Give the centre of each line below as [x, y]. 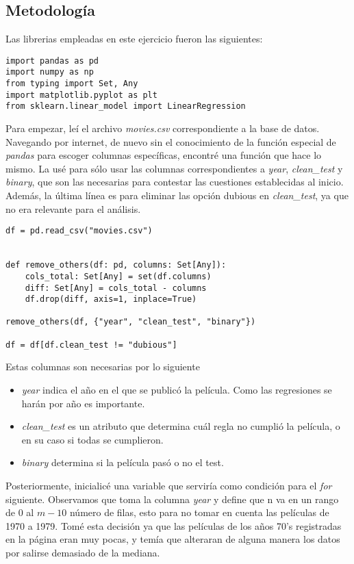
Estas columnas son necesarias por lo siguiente [103, 367]
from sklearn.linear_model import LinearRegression [126, 106]
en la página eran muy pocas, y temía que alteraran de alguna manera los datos [173, 539]
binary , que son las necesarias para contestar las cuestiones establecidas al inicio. [175, 182]
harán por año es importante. [83, 403]
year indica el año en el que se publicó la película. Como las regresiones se [177, 390]
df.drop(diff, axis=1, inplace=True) [111, 299]
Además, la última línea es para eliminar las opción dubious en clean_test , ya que [177, 195]
